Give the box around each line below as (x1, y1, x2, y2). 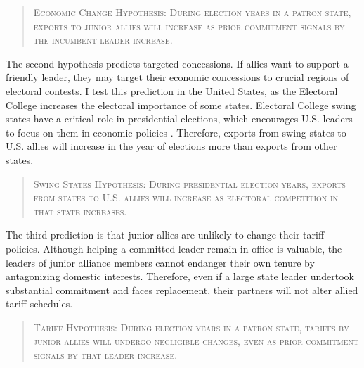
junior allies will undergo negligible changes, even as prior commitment (33, 334, 359, 348)
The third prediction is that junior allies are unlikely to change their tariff (6, 227, 325, 242)
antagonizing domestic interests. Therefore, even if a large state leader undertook (6, 269, 354, 284)
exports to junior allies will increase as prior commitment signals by (33, 18, 345, 33)
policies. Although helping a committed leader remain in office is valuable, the (6, 241, 342, 255)
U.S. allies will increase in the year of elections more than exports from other (6, 139, 337, 153)
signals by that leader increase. (33, 348, 178, 362)
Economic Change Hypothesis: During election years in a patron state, (33, 5, 351, 19)
